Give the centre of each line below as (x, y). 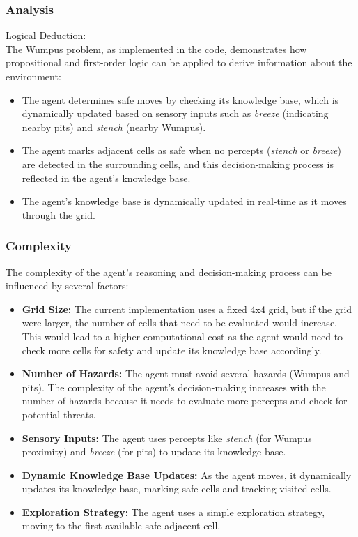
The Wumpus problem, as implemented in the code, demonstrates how (156, 48)
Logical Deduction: (46, 35)
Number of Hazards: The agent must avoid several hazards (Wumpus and (186, 373)
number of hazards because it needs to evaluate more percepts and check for (185, 401)
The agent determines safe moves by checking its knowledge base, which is (180, 99)
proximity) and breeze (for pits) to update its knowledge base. (154, 452)
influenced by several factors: (67, 286)
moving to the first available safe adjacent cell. (121, 525)
